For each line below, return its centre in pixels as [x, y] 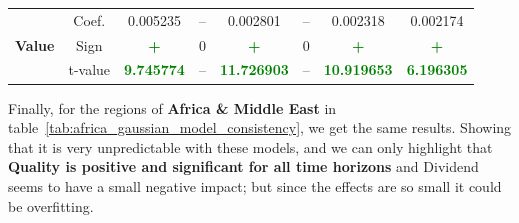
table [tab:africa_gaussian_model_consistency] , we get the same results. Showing [260, 127]
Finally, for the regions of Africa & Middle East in [172, 107]
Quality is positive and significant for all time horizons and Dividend [243, 166]
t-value [89, 69]
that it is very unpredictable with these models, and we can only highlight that [250, 146]
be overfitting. [51, 205]
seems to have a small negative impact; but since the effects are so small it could [255, 185]
